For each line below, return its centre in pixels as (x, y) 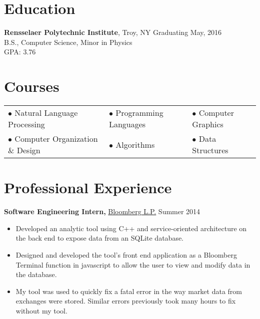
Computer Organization (56, 139)
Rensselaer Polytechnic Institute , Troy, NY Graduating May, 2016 (113, 32)
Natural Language (46, 113)
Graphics (208, 124)
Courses (32, 86)
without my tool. (41, 310)
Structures (210, 150)
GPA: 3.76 (20, 52)
